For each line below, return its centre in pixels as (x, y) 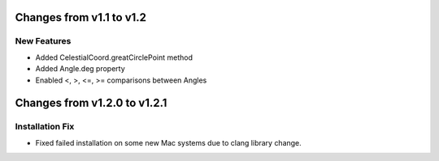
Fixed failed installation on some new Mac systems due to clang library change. (169, 142)
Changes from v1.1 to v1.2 (80, 17)
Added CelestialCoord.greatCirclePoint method (114, 57)
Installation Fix (45, 127)
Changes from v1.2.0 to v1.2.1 (91, 103)
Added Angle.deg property (80, 69)
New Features (43, 41)
